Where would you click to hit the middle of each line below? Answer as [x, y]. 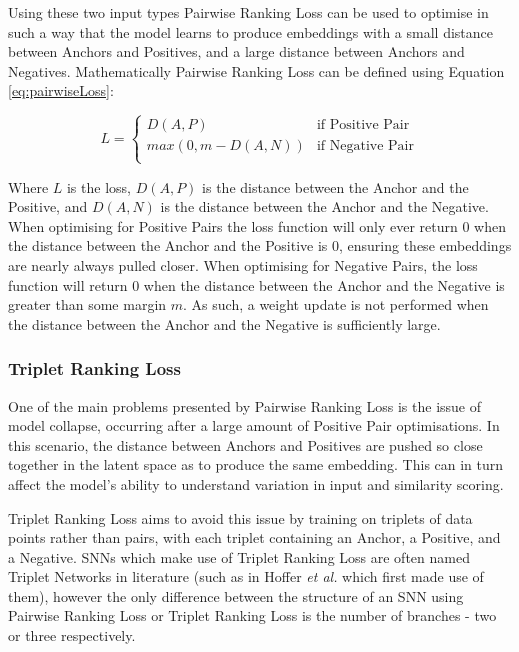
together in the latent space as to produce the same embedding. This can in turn [256, 464]
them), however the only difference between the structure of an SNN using [236, 595]
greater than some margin [87, 304]
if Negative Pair [365, 146]
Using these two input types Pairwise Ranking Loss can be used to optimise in [248, 12]
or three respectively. [72, 635]
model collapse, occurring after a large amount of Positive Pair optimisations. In [254, 425]
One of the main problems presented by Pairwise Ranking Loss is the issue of [245, 405]
